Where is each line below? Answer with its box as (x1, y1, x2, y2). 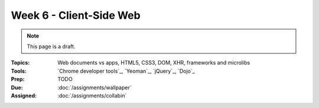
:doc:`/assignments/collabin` (57, 92, 127, 99)
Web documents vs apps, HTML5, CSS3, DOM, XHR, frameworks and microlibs (57, 59, 250, 66)
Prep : (11, 76, 25, 83)
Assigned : (11, 92, 37, 99)
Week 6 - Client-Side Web (11, 9, 141, 22)
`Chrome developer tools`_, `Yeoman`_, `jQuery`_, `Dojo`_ (57, 67, 195, 75)
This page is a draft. (27, 43, 76, 50)
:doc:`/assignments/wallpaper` (57, 84, 132, 91)
